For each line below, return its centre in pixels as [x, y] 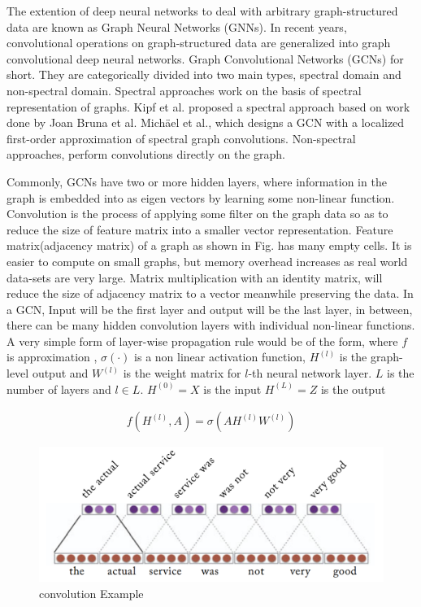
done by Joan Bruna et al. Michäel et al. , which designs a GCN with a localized [206, 122]
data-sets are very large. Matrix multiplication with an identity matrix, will [195, 277]
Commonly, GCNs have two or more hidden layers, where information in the [197, 181]
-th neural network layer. [310, 373]
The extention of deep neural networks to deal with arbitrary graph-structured [202, 11]
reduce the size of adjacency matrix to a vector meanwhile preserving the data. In [210, 293]
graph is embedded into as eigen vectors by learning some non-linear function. [201, 197]
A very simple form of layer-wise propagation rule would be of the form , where [202, 341]
